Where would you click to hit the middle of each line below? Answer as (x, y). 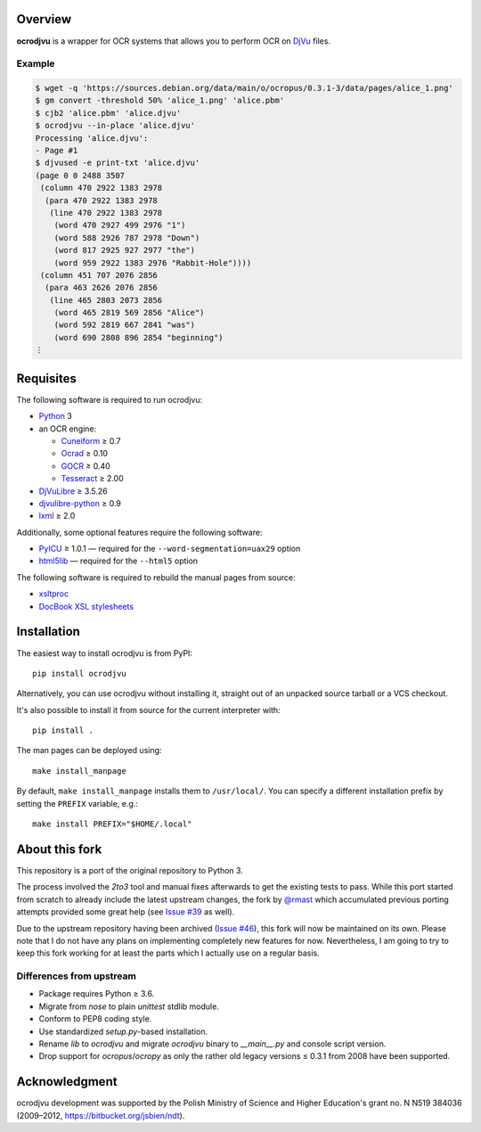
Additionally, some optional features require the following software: (139, 532)
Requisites (47, 378)
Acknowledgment (67, 1082)
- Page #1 (57, 151)
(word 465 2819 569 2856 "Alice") (129, 313)
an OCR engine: (68, 429)
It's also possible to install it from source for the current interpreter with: (148, 710)
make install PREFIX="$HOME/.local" (112, 824)
